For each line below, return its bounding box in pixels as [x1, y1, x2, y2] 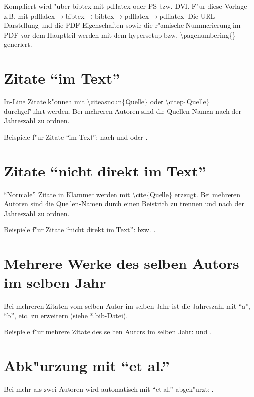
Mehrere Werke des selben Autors [4, 253, 239, 273]
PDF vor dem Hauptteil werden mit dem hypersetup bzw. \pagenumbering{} [4, 29, 236, 40]
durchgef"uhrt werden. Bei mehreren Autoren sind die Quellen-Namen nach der [4, 106, 241, 116]
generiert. [4, 39, 32, 49]
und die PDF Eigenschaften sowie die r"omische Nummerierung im [41, 20, 241, 30]
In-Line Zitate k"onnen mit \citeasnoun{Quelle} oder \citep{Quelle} [4, 96, 209, 107]
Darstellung [4, 20, 39, 30]
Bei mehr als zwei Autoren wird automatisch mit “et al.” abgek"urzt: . [4, 384, 214, 394]
